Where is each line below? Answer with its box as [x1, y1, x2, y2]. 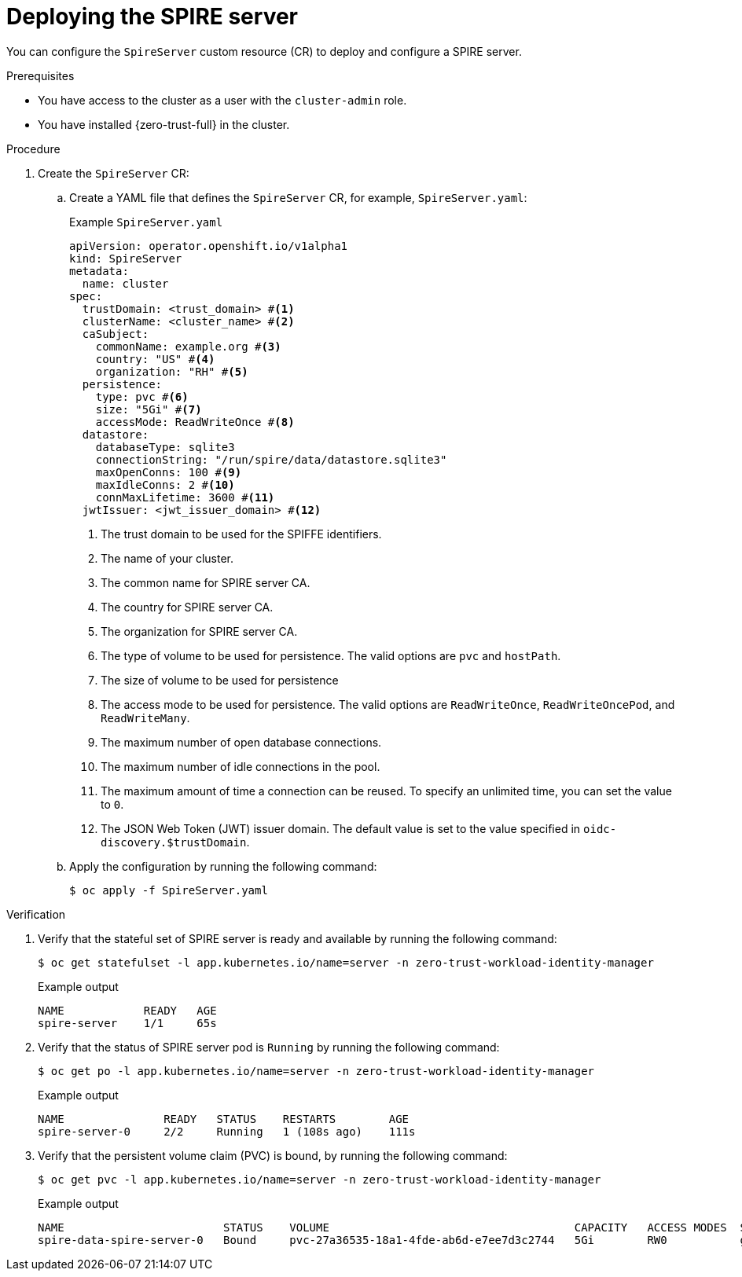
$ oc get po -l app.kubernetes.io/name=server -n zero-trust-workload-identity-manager [38, 1064, 595, 1077]
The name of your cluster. [101, 551, 233, 565]
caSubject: [82, 327, 149, 340]
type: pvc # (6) [95, 390, 189, 403]
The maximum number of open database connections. [101, 735, 382, 749]
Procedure [6, 141, 61, 156]
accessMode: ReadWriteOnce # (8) [95, 415, 295, 428]
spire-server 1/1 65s [38, 1016, 217, 1029]
